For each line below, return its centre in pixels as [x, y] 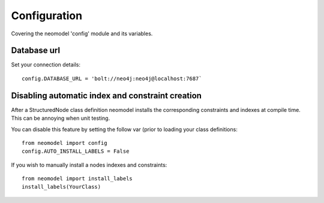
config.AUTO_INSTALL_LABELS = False [76, 152]
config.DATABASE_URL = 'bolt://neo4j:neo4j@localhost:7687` [112, 78]
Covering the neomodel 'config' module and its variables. [82, 34]
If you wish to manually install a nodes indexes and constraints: [89, 165]
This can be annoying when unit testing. [61, 118]
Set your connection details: [46, 65]
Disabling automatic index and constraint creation [106, 96]
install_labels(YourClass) [61, 187]
